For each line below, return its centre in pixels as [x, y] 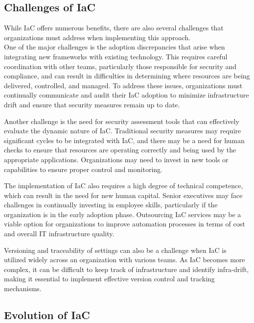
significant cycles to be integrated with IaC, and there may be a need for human [124, 140]
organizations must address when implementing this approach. [97, 37]
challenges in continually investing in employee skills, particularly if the [111, 205]
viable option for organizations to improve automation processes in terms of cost [125, 224]
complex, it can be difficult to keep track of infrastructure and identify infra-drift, [127, 269]
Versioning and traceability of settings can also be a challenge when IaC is [115, 250]
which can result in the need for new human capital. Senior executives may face [123, 195]
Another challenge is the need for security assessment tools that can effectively [122, 121]
